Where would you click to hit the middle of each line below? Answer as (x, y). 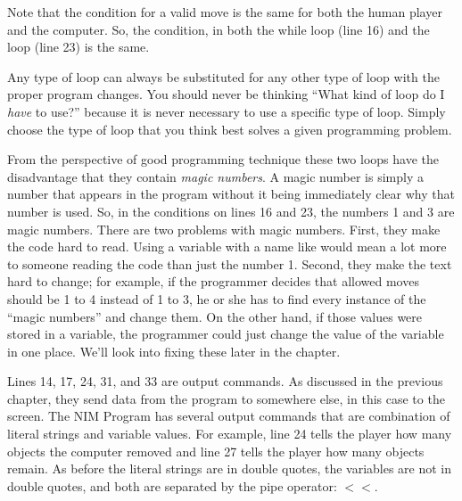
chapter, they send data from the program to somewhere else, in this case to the (226, 398)
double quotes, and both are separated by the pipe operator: (172, 485)
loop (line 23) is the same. (78, 47)
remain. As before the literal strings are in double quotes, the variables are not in (230, 468)
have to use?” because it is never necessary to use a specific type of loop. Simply (227, 111)
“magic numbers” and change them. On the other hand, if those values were (215, 316)
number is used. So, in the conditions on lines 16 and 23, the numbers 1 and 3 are (231, 211)
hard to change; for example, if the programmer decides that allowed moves (213, 281)
